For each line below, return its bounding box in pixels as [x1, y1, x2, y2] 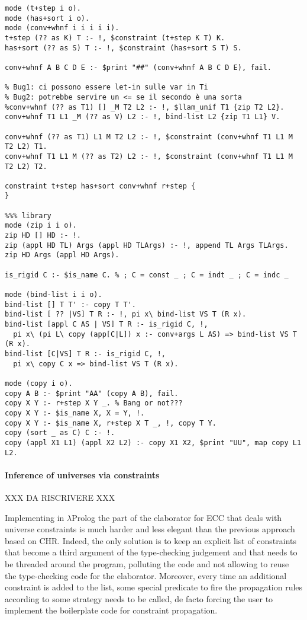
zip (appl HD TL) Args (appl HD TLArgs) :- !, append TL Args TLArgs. [5, 241, 289, 250]
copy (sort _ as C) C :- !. [5, 429, 115, 437]
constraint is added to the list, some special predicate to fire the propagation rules [5, 581, 303, 593]
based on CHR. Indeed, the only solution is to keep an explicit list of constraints [5, 534, 297, 547]
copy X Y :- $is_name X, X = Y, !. [5, 408, 145, 417]
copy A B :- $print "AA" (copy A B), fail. [5, 389, 179, 398]
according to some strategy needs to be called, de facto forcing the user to [5, 592, 273, 605]
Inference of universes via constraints [5, 468, 160, 481]
